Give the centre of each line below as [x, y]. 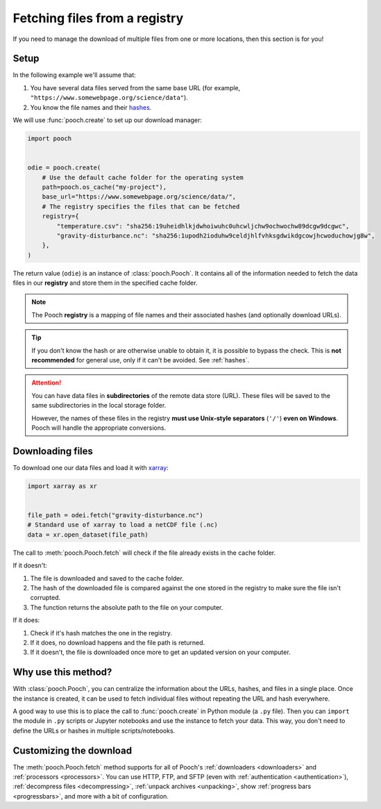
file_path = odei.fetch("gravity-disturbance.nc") [116, 515]
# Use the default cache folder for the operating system [143, 177]
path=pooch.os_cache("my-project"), [104, 187]
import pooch [50, 139]
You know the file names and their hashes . [91, 107]
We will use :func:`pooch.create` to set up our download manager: [108, 120]
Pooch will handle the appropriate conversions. [99, 428]
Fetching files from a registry [98, 18]
